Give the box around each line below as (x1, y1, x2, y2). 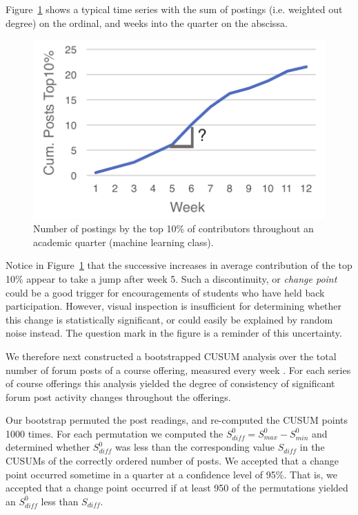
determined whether (6, 440, 90, 454)
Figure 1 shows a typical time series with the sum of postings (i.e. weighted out (6, 2, 343, 16)
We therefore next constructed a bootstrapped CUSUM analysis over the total (6, 348, 337, 363)
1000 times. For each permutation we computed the (6, 426, 223, 440)
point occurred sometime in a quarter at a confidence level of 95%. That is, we (6, 467, 337, 481)
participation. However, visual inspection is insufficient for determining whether (6, 299, 342, 313)
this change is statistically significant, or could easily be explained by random (6, 312, 333, 326)
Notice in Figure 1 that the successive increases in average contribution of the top (6, 258, 352, 272)
